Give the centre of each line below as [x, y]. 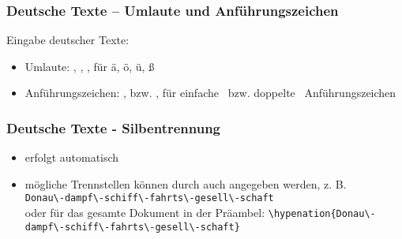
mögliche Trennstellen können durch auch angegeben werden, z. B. [186, 183]
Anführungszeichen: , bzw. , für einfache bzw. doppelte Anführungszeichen [210, 93]
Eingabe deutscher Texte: [68, 40]
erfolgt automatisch [72, 157]
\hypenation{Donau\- [322, 214]
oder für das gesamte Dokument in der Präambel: [145, 213]
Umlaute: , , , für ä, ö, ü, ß [90, 66]
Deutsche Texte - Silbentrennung [114, 127]
